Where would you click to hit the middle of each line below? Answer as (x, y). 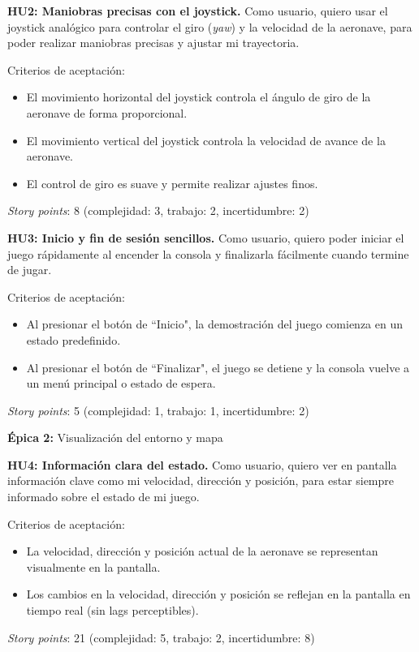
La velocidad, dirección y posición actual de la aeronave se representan (202, 551)
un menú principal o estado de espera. (121, 383)
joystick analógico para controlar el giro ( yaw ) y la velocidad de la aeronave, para (210, 26)
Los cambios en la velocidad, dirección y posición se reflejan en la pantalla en (218, 594)
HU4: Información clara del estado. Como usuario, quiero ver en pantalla (202, 464)
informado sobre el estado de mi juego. (104, 497)
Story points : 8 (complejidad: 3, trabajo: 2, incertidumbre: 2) (158, 210)
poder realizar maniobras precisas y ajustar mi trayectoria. (153, 43)
